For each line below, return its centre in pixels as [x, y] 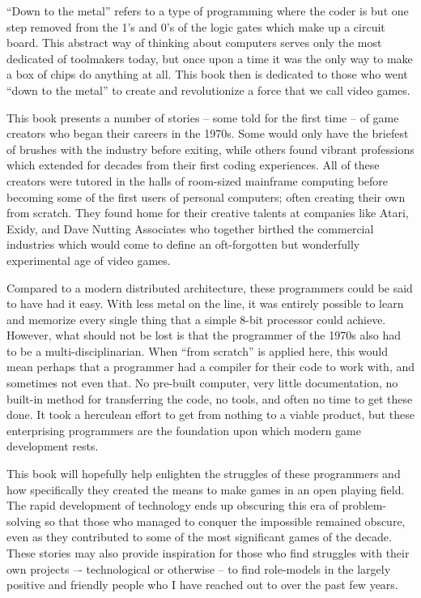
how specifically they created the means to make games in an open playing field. [206, 489]
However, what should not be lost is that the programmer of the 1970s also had [204, 335]
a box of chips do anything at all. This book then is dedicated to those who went [207, 74]
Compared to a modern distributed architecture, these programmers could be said [210, 287]
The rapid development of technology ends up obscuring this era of [172, 505]
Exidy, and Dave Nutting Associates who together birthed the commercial [190, 228]
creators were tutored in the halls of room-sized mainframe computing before [198, 180]
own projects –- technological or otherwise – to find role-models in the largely [199, 568]
